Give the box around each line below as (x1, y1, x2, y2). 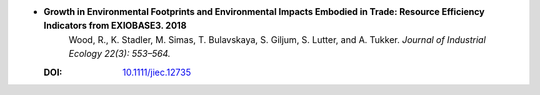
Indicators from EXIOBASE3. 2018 (43, 20, 187, 32)
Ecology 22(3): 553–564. (68, 48, 171, 60)
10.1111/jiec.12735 (122, 66, 192, 78)
